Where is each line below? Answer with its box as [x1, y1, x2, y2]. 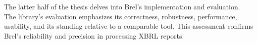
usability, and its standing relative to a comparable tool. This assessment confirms [4, 21, 253, 31]
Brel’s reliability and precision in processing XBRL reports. [4, 30, 184, 41]
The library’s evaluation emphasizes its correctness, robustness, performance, [4, 11, 237, 21]
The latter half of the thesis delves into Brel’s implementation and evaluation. [4, 1, 240, 11]
